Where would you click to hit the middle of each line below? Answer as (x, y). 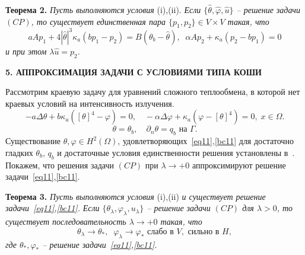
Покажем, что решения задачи (60, 165)
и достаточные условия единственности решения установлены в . (176, 152)
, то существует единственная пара (98, 21)
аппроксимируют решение (239, 165)
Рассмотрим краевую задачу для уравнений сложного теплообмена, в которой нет (153, 92)
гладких (19, 152)
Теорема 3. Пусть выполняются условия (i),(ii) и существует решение (136, 196)
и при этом (26, 51)
